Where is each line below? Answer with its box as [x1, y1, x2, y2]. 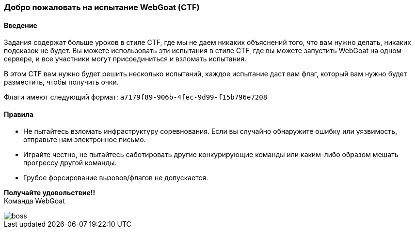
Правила [4, 110, 33, 118]
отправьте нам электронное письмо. [23, 135, 146, 144]
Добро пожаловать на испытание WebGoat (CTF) [4, 2, 200, 12]
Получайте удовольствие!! [4, 188, 96, 197]
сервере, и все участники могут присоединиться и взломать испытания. [4, 55, 247, 63]
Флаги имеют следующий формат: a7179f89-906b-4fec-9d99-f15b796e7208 [4, 93, 268, 101]
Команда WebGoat [4, 197, 65, 205]
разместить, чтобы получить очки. [4, 78, 119, 87]
